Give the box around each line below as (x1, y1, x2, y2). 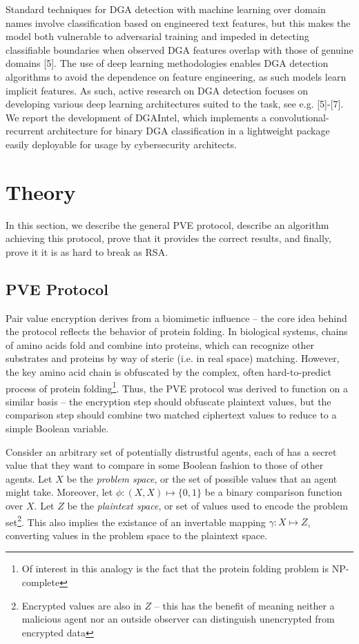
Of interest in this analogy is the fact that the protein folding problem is (21, 561, 329, 576)
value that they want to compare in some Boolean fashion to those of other (6, 458, 324, 472)
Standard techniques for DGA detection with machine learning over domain (6, 2, 326, 16)
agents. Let (6, 471, 52, 485)
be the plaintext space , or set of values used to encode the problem (67, 499, 348, 513)
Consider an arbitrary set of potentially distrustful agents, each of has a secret (6, 444, 337, 459)
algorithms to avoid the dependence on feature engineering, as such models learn (6, 69, 347, 83)
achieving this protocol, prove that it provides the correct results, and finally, (6, 231, 331, 245)
